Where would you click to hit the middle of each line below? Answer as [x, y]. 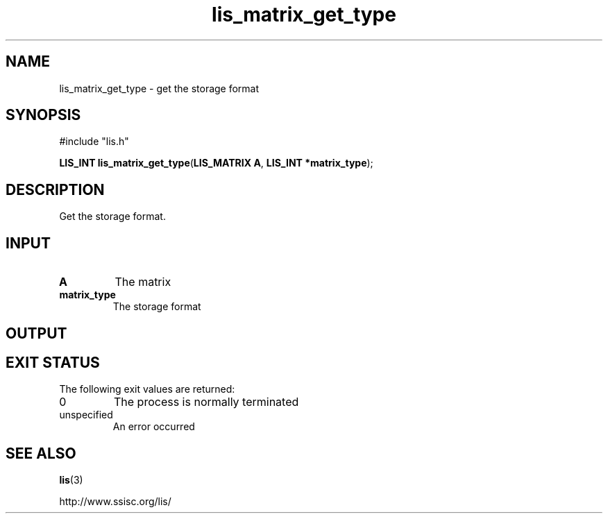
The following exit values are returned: [147, 389]
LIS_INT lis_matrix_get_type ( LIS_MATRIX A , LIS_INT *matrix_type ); [216, 163]
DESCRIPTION [55, 189]
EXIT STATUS [53, 362]
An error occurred [154, 427]
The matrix [143, 282]
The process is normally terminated [206, 402]
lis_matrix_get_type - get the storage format [159, 88]
